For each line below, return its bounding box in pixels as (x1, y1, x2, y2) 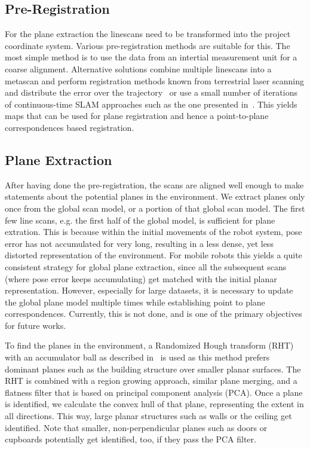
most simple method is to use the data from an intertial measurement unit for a (5, 51, 297, 63)
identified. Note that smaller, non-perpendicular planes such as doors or (5, 421, 268, 433)
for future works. (5, 319, 66, 331)
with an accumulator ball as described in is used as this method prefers (5, 351, 270, 364)
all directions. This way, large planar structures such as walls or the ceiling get (5, 410, 292, 422)
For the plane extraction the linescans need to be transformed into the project (5, 28, 291, 40)
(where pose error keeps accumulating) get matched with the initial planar (5, 272, 277, 285)
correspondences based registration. (5, 121, 134, 133)
